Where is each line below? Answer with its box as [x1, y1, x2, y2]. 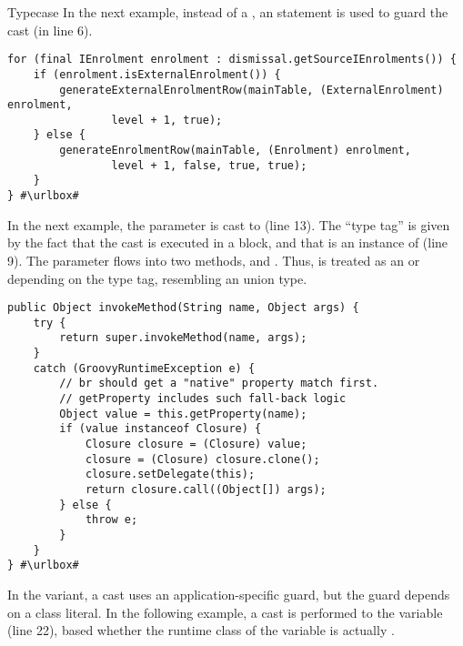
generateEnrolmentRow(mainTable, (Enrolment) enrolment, [59, 144, 411, 157]
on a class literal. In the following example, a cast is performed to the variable [7, 602, 443, 621]
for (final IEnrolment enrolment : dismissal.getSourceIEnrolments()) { [7, 53, 457, 66]
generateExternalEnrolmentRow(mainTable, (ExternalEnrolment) [59, 83, 444, 96]
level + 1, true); [111, 113, 223, 126]
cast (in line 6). [7, 20, 93, 39]
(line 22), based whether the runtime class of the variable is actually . [7, 621, 395, 640]
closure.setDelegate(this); [85, 468, 256, 481]
